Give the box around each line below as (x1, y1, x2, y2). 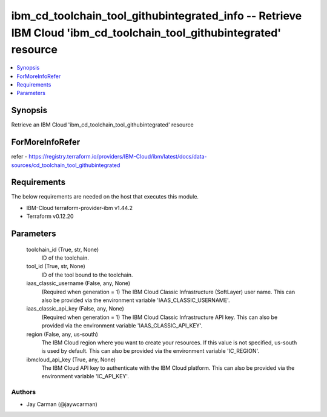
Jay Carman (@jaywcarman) (26, 400, 98, 408)
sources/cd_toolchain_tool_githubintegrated (11, 161, 121, 169)
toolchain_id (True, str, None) (26, 246, 99, 253)
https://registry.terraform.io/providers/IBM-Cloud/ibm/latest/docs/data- (28, 153, 207, 160)
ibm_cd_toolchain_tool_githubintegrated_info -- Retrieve (11, 9, 302, 22)
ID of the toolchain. (41, 254, 89, 261)
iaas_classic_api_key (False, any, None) (26, 305, 124, 312)
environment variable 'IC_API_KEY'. (41, 373, 130, 380)
